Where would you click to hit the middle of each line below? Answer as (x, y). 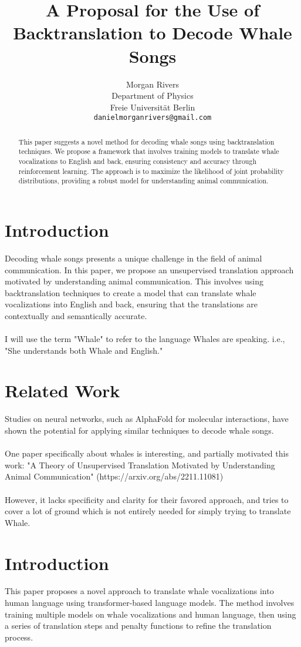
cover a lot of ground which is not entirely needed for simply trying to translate (148, 511)
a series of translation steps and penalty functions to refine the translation (138, 626)
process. (19, 637)
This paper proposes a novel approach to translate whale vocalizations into (139, 591)
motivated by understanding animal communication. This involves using (134, 281)
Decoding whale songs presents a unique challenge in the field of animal (133, 258)
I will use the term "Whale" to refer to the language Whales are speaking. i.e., (145, 339)
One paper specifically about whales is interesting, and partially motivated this (147, 453)
